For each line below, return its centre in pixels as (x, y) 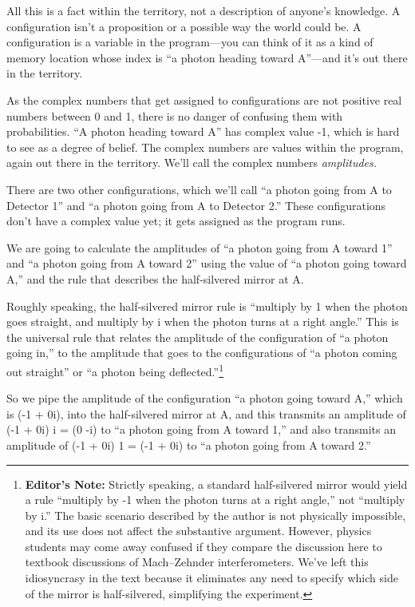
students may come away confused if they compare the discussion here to (204, 546)
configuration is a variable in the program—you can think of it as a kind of (190, 42)
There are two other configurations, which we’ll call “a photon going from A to (199, 189)
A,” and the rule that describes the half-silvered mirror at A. (155, 278)
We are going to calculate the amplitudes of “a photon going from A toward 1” (200, 247)
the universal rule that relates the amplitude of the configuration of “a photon (198, 337)
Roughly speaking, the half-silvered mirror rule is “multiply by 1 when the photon (207, 305)
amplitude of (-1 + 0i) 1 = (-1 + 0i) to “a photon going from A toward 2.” (189, 444)
